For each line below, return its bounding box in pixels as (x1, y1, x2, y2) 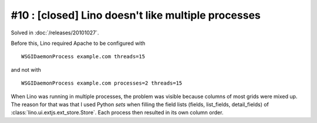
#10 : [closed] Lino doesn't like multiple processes (11, 9, 261, 22)
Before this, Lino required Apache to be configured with (11, 40, 146, 47)
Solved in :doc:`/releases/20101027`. (11, 29, 99, 36)
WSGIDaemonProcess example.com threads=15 (21, 53, 146, 60)
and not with (11, 66, 41, 73)
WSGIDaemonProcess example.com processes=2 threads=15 (21, 80, 183, 87)
